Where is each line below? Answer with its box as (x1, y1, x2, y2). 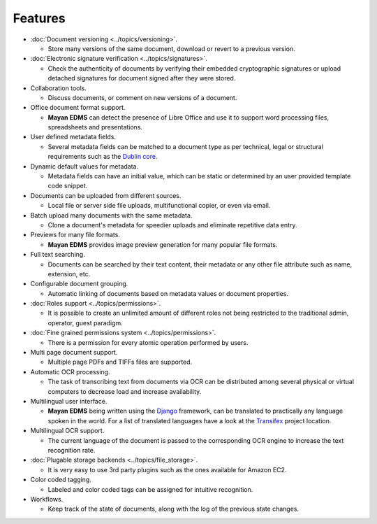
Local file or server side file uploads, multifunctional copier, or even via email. (47, 201, 271, 210)
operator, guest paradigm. (47, 318, 123, 327)
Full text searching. (30, 250, 85, 259)
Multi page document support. (30, 348, 118, 357)
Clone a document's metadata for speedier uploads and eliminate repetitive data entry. (47, 220, 297, 229)
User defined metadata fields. (30, 133, 117, 141)
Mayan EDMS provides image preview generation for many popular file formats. (47, 240, 278, 248)
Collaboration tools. (30, 84, 87, 92)
